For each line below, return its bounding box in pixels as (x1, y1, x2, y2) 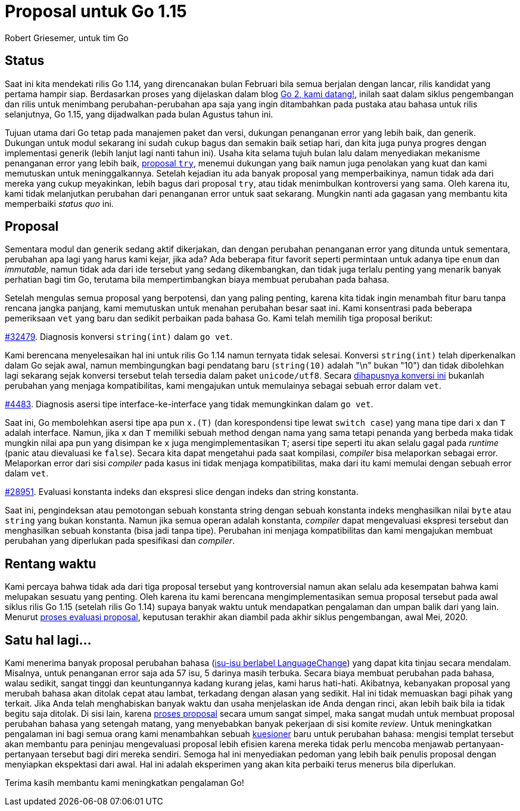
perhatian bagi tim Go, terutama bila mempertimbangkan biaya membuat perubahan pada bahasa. (5, 274, 390, 285)
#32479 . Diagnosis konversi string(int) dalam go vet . (5, 332, 233, 342)
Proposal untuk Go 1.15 (5, 1, 187, 21)
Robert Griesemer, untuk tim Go (5, 32, 129, 43)
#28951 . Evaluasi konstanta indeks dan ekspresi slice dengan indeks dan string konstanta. (5, 487, 359, 497)
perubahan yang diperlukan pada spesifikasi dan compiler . (5, 535, 235, 546)
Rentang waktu (5, 556, 96, 571)
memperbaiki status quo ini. (5, 198, 114, 209)
